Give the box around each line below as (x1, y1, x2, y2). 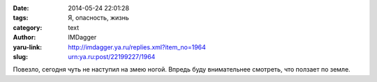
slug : (13, 52, 28, 60)
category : (13, 23, 43, 31)
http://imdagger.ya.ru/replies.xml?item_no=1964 (68, 42, 206, 51)
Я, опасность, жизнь (68, 14, 129, 22)
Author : (13, 33, 36, 42)
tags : (13, 14, 29, 22)
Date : (13, 4, 29, 12)
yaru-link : (13, 42, 42, 51)
